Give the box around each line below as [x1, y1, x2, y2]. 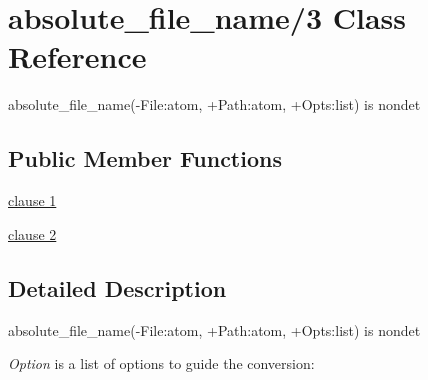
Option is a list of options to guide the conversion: [8, 353, 315, 374]
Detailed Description [8, 272, 227, 303]
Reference [8, 36, 147, 77]
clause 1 [8, 190, 57, 211]
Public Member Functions [8, 143, 282, 174]
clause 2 [8, 223, 57, 244]
